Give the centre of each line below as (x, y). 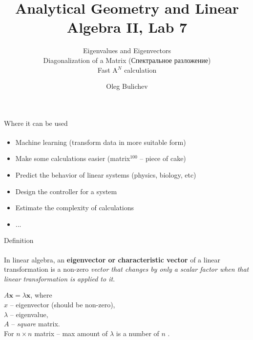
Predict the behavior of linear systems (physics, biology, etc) (106, 175)
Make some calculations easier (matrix (73, 158)
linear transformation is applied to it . (60, 278)
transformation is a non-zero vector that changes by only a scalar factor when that (126, 269)
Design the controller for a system (66, 191)
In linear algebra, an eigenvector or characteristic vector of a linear (112, 259)
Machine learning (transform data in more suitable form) (101, 142)
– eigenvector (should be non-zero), (63, 304)
